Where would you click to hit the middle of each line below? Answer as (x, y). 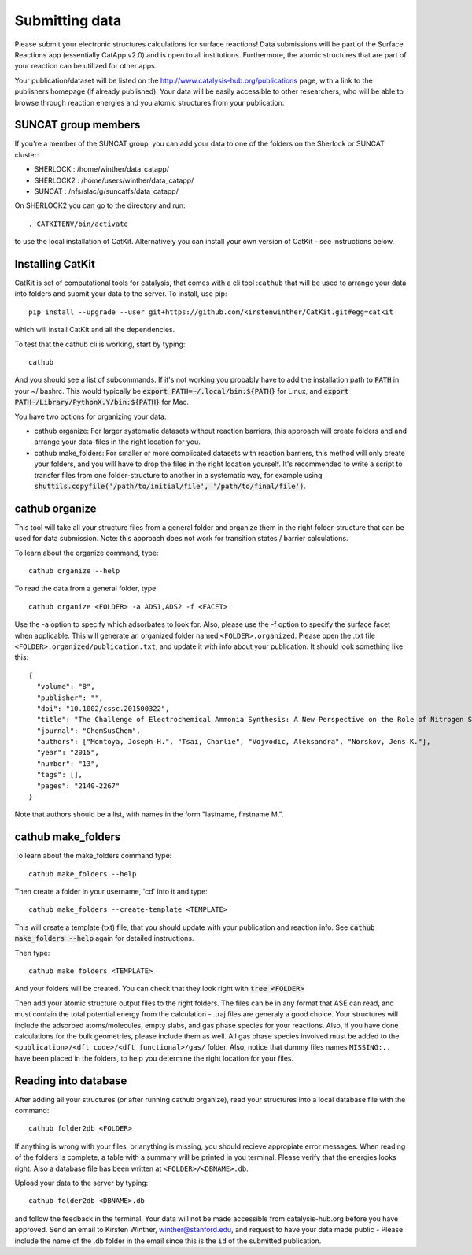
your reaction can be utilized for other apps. (86, 66)
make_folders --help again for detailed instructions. (104, 938)
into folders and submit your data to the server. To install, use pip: (121, 294)
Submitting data (68, 20)
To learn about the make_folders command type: (93, 856)
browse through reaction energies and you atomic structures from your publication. (149, 102)
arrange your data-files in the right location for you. (117, 442)
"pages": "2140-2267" (78, 786)
